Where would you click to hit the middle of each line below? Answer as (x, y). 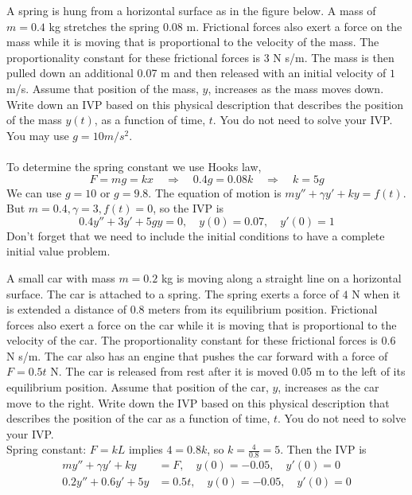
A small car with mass (61, 277)
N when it (376, 293)
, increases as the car (328, 387)
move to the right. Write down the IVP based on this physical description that (198, 402)
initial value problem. (58, 251)
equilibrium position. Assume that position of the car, (138, 387)
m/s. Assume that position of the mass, (103, 88)
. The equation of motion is (215, 192)
